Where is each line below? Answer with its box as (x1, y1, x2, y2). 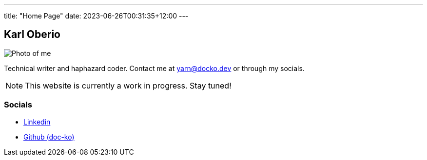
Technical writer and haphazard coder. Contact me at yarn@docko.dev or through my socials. (4, 64, 305, 72)
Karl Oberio (4, 28, 60, 41)
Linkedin (23, 117, 51, 126)
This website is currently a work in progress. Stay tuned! (25, 80, 232, 90)
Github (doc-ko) (23, 132, 75, 141)
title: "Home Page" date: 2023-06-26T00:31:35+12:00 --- (4, 12, 189, 20)
